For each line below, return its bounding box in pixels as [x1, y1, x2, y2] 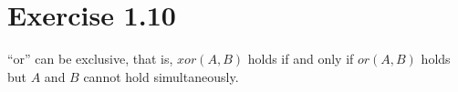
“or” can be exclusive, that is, [7, 49, 173, 68]
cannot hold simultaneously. [83, 66, 239, 86]
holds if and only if [247, 49, 354, 68]
